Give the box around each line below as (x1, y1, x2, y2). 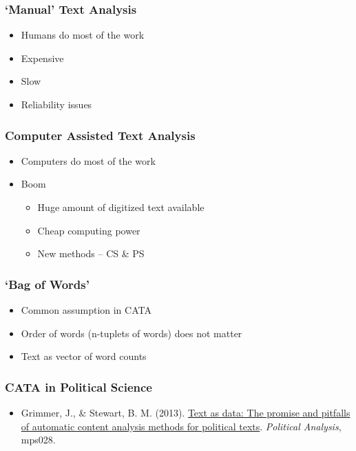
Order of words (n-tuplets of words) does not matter (21, 325, 242, 340)
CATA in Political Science (5, 378, 152, 395)
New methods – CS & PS (37, 246, 145, 261)
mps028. (21, 432, 56, 447)
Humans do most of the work (21, 28, 145, 42)
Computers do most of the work (21, 153, 156, 168)
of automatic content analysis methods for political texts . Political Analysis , (21, 419, 342, 433)
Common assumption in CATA (21, 303, 151, 317)
